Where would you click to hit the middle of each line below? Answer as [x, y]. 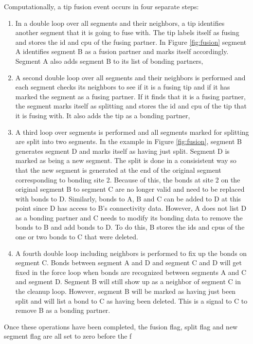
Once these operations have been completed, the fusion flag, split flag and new [121, 326]
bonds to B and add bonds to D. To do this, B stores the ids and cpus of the [130, 227]
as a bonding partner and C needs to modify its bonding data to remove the [129, 217]
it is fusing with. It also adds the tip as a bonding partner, [103, 115]
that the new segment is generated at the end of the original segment [118, 170]
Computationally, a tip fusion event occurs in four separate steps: [101, 6]
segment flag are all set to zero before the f [68, 336]
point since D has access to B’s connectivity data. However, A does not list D [131, 208]
